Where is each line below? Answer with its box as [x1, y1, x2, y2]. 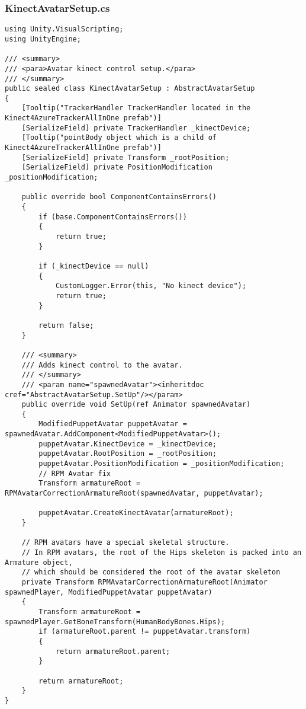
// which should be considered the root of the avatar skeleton [21, 568, 281, 577]
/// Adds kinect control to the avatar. [21, 360, 183, 369]
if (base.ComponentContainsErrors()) [38, 212, 187, 221]
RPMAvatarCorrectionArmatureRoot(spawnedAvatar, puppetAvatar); [5, 489, 263, 498]
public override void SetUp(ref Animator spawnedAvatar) [21, 400, 251, 409]
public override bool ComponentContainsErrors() [21, 193, 217, 202]
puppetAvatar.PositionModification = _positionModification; [38, 459, 285, 468]
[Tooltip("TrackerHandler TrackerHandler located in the [21, 104, 251, 113]
